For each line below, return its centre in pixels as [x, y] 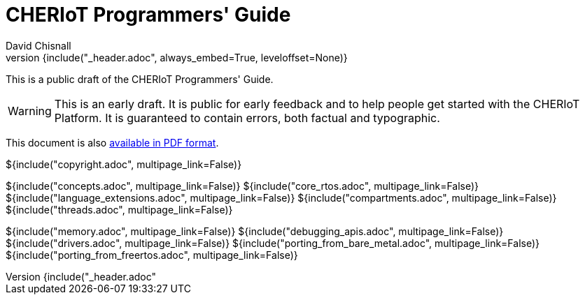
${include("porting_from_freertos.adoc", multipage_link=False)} [152, 255]
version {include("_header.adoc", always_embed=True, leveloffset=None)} [177, 57]
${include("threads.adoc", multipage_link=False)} [119, 209]
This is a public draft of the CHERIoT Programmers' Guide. [140, 79]
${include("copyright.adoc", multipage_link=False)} [124, 164]
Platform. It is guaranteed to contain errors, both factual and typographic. [247, 118]
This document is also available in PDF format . [112, 142]
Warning [30, 111]
